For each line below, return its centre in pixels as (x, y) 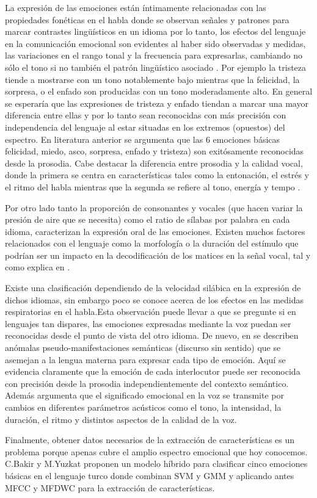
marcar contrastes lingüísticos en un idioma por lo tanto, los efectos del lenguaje (155, 31)
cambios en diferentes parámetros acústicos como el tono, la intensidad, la (143, 407)
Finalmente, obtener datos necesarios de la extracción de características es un (150, 440)
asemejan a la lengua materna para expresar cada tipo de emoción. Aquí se (145, 359)
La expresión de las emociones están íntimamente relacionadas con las (136, 7)
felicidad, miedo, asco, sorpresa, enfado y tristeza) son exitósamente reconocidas (155, 151)
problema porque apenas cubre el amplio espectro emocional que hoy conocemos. (156, 451)
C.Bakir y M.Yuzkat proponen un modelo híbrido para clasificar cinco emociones (156, 464)
